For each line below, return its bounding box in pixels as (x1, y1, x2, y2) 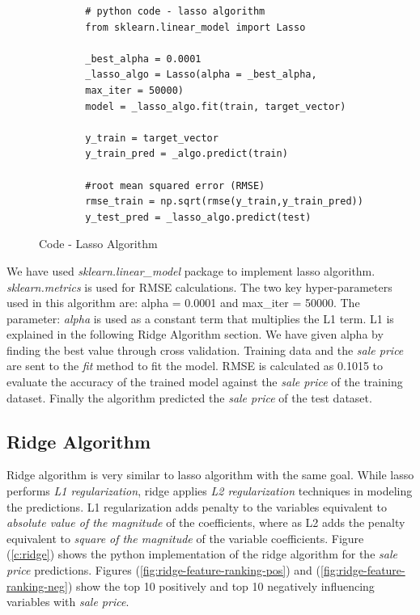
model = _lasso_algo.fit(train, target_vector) (85, 100, 346, 112)
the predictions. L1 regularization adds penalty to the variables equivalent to (6, 498, 387, 515)
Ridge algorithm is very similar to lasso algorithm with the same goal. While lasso (6, 466, 414, 483)
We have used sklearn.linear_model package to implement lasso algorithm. (6, 262, 375, 279)
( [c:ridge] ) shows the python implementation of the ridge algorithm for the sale (6, 545, 397, 562)
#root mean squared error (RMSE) (85, 179, 265, 192)
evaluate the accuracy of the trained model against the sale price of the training (6, 373, 403, 390)
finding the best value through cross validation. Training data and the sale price (6, 341, 404, 358)
